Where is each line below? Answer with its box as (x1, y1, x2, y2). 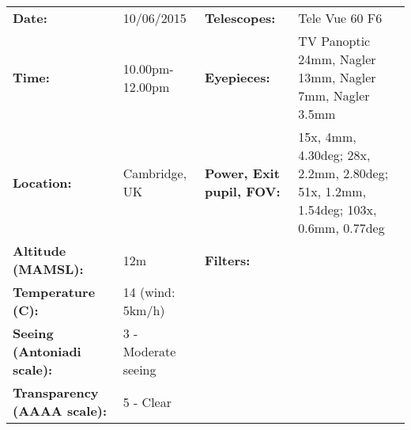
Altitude (13, 242, 66, 260)
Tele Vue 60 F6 (298, 9, 383, 27)
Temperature (13, 283, 96, 301)
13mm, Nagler (298, 68, 376, 86)
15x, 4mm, (298, 127, 356, 146)
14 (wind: (123, 283, 175, 301)
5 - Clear (123, 392, 172, 411)
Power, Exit (205, 164, 280, 182)
